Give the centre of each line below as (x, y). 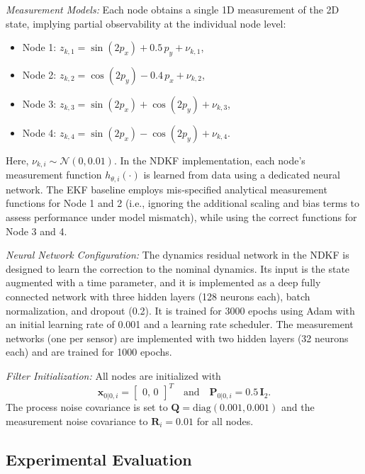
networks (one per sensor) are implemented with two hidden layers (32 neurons (177, 338)
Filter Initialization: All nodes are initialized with (113, 376)
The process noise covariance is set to (87, 407)
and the (298, 407)
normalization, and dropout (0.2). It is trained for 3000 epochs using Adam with (180, 310)
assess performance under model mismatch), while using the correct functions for (181, 217)
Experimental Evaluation (99, 459)
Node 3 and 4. (36, 231)
